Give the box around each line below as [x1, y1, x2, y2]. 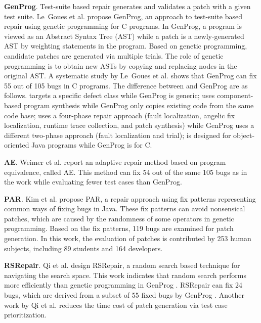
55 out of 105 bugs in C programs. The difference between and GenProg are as [4, 80, 248, 90]
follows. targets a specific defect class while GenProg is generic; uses [4, 90, 215, 101]
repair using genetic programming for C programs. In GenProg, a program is [4, 21, 242, 31]
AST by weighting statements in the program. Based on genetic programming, [4, 40, 247, 51]
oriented [4, 140, 29, 150]
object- [233, 129, 255, 140]
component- [216, 90, 253, 101]
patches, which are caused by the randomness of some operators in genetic [4, 213, 234, 223]
